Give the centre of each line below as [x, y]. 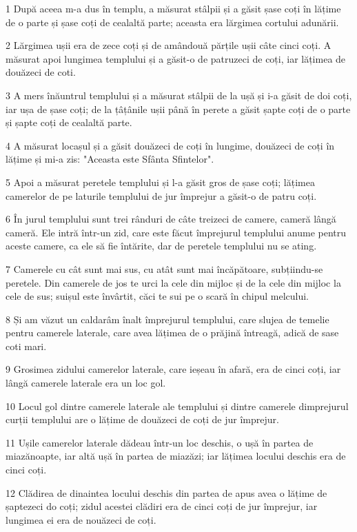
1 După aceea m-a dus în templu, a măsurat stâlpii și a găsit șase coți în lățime [173, 8]
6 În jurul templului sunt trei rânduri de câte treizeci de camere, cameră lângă [171, 219]
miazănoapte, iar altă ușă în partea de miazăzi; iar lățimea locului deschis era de [176, 456]
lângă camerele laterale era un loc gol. [86, 383]
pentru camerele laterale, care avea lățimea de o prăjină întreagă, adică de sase [172, 332]
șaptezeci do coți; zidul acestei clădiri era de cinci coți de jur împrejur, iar [162, 506]
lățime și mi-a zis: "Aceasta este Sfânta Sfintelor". [110, 159]
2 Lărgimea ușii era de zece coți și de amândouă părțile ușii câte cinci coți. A [169, 45]
